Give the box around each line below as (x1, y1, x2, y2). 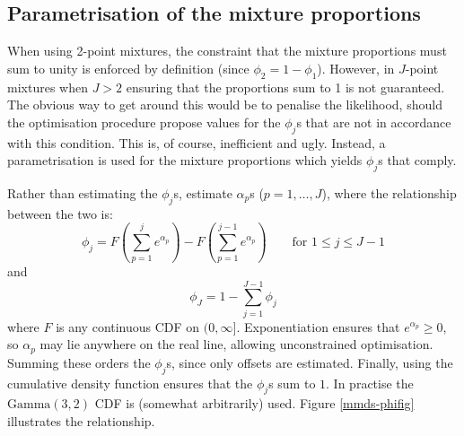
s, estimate (173, 183, 232, 202)
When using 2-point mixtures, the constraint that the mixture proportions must (7, 41, 447, 60)
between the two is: (7, 204, 113, 222)
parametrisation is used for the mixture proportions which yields (7, 151, 363, 170)
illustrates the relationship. (7, 411, 155, 430)
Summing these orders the (7, 353, 151, 371)
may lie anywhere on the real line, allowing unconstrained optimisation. (39, 335, 433, 353)
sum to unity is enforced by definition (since (7, 58, 250, 77)
